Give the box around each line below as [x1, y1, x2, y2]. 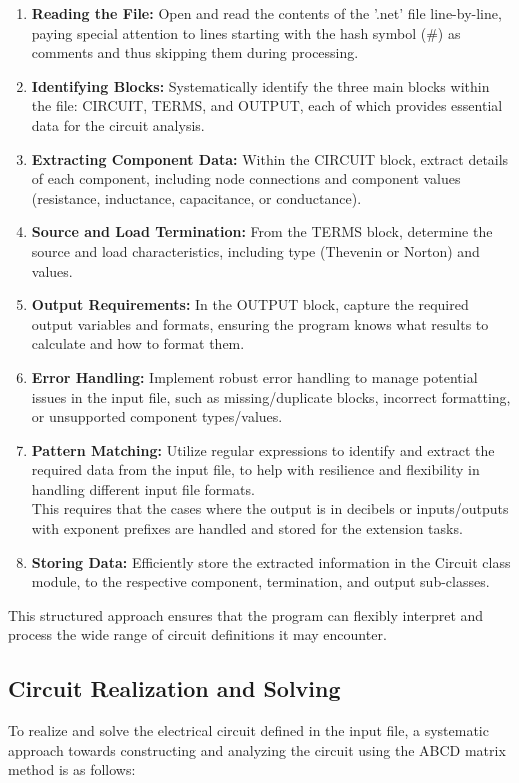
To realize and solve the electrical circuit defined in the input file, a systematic [8, 720, 489, 741]
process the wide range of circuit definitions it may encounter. [8, 624, 387, 645]
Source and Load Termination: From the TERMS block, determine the [31, 221, 493, 242]
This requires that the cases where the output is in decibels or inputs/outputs [31, 498, 509, 519]
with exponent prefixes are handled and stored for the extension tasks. [31, 518, 463, 539]
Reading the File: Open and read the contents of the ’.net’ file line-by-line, [31, 3, 502, 23]
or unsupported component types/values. [31, 406, 283, 427]
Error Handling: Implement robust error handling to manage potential [31, 366, 478, 387]
